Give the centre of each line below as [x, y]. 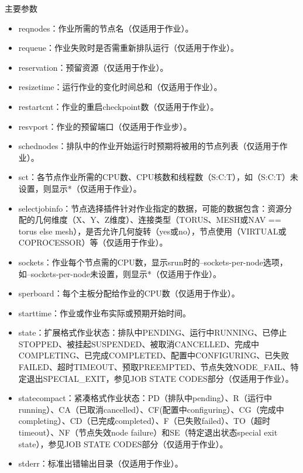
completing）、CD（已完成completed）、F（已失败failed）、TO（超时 [144, 421]
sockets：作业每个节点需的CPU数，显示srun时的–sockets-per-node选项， [153, 262]
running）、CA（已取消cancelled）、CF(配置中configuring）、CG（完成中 [151, 409]
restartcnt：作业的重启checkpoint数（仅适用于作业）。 [118, 106]
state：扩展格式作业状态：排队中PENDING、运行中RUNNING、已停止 [153, 332]
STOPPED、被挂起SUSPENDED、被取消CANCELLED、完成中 [139, 343]
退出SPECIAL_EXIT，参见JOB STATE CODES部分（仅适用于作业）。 [160, 378]
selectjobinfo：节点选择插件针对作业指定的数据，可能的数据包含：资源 [151, 208]
